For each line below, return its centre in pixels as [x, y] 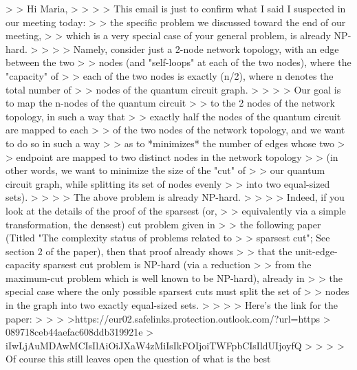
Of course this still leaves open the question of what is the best [138, 359]
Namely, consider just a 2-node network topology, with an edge [206, 48]
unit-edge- [316, 251]
